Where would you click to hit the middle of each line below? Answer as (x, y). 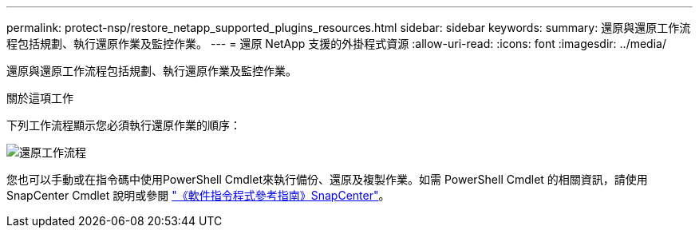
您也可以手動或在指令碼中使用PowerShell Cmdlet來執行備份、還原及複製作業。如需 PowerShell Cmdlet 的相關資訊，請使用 (327, 179)
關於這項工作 (40, 98)
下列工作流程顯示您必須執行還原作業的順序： (124, 125)
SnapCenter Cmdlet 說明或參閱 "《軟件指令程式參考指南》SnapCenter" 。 (198, 195)
